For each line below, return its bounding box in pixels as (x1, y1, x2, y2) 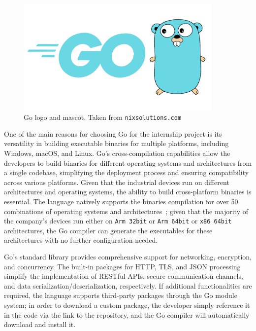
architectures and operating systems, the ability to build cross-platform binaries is (4, 186, 252, 197)
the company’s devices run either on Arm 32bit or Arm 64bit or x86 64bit (4, 216, 232, 226)
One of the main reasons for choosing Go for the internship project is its (4, 128, 222, 139)
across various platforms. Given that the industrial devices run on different (4, 177, 229, 187)
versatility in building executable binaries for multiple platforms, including (4, 138, 229, 148)
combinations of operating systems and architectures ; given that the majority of (4, 206, 248, 216)
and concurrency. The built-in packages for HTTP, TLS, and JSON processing (4, 261, 241, 271)
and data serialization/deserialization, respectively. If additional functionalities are (4, 280, 252, 291)
